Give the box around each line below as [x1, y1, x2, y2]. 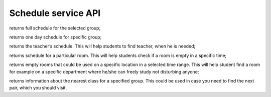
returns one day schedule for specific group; [9, 34, 102, 40]
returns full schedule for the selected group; [9, 25, 101, 31]
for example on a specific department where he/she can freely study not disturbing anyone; [9, 68, 199, 74]
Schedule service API [9, 7, 101, 18]
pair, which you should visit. [9, 85, 67, 91]
